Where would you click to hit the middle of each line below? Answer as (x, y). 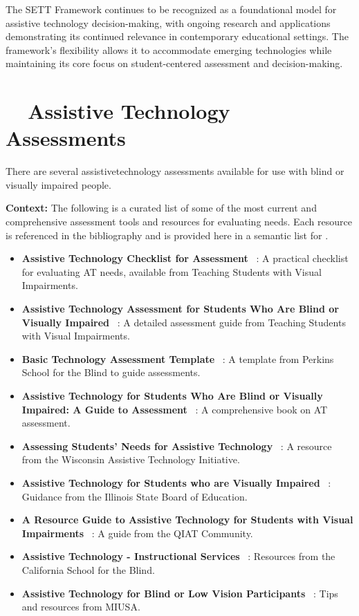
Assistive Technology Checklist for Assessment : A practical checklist (185, 258)
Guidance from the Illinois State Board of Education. (135, 496)
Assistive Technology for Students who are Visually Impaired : (176, 482)
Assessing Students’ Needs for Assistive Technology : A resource (177, 446)
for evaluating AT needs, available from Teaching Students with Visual (172, 271)
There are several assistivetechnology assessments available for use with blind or (175, 171)
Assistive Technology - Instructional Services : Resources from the (178, 556)
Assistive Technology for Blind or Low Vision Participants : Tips (180, 593)
